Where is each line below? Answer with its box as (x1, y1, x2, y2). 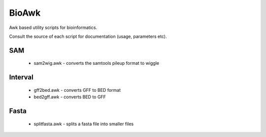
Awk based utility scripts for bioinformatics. (9, 25, 98, 30)
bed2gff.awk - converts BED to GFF (33, 94, 106, 100)
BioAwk (9, 7, 41, 18)
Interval (9, 73, 34, 82)
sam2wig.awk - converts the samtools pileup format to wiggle (33, 60, 160, 66)
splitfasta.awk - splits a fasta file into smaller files (33, 121, 134, 127)
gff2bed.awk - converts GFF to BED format (33, 87, 121, 93)
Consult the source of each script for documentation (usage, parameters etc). (9, 33, 167, 39)
